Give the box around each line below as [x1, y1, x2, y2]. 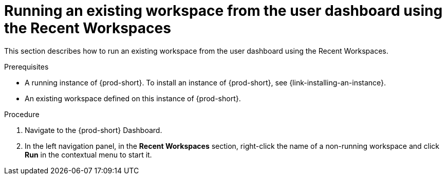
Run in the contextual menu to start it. [25, 150, 152, 159]
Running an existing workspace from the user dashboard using [4, 2, 443, 19]
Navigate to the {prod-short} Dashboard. [25, 125, 162, 135]
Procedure [4, 109, 40, 119]
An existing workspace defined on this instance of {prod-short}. [25, 94, 241, 103]
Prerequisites [4, 62, 49, 71]
